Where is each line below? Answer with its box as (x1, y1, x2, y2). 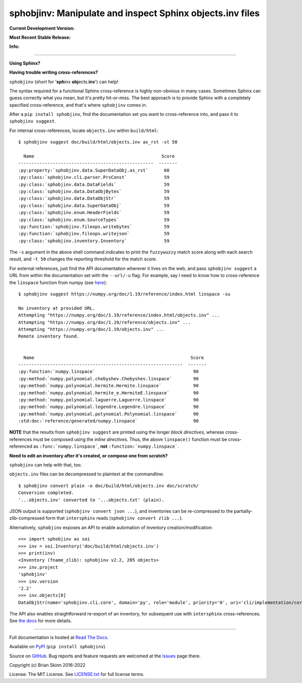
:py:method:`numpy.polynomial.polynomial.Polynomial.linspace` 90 (18, 411, 199, 417)
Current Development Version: (9, 25, 75, 31)
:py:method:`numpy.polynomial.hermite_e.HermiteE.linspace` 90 (18, 390, 199, 395)
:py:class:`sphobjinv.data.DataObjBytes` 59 (18, 188, 170, 194)
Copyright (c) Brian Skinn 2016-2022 (9, 662, 86, 668)
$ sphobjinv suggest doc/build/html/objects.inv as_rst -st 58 (18, 139, 178, 145)
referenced (9, 443, 33, 449)
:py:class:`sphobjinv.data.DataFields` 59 (18, 181, 170, 187)
